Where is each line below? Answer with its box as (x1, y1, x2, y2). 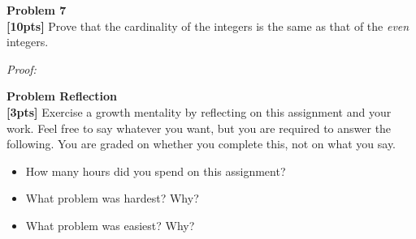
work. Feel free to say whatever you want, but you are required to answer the (6, 119, 392, 136)
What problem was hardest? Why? (25, 190, 199, 207)
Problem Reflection (6, 87, 117, 105)
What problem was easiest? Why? (25, 216, 195, 233)
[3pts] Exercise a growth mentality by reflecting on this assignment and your (6, 103, 392, 120)
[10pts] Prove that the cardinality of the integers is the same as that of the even (6, 17, 409, 34)
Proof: (6, 60, 37, 77)
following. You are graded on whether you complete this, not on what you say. (6, 135, 396, 152)
